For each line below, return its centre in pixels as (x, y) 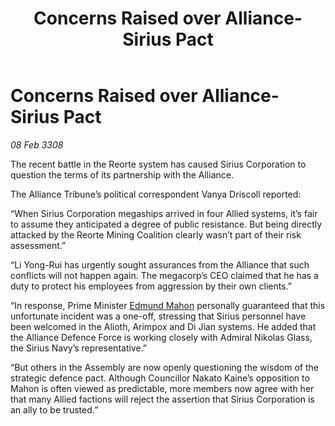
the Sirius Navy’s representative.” (79, 348)
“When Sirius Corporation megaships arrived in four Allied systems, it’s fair (164, 213)
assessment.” (38, 245)
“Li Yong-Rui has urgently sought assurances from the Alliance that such (160, 264)
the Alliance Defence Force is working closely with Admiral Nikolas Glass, (161, 337)
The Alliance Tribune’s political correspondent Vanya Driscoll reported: (156, 194)
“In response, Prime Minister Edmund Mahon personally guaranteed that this (168, 305)
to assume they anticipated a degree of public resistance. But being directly (166, 224)
